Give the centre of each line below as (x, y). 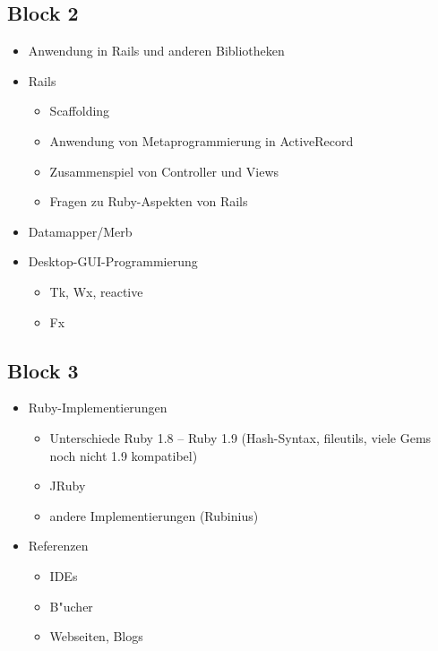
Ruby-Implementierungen (98, 408)
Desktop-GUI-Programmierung (113, 261)
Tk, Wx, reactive (96, 291)
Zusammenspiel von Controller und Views (164, 171)
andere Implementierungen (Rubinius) (154, 515)
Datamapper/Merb (80, 231)
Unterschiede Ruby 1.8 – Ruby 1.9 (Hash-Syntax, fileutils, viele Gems (240, 437)
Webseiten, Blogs (96, 636)
